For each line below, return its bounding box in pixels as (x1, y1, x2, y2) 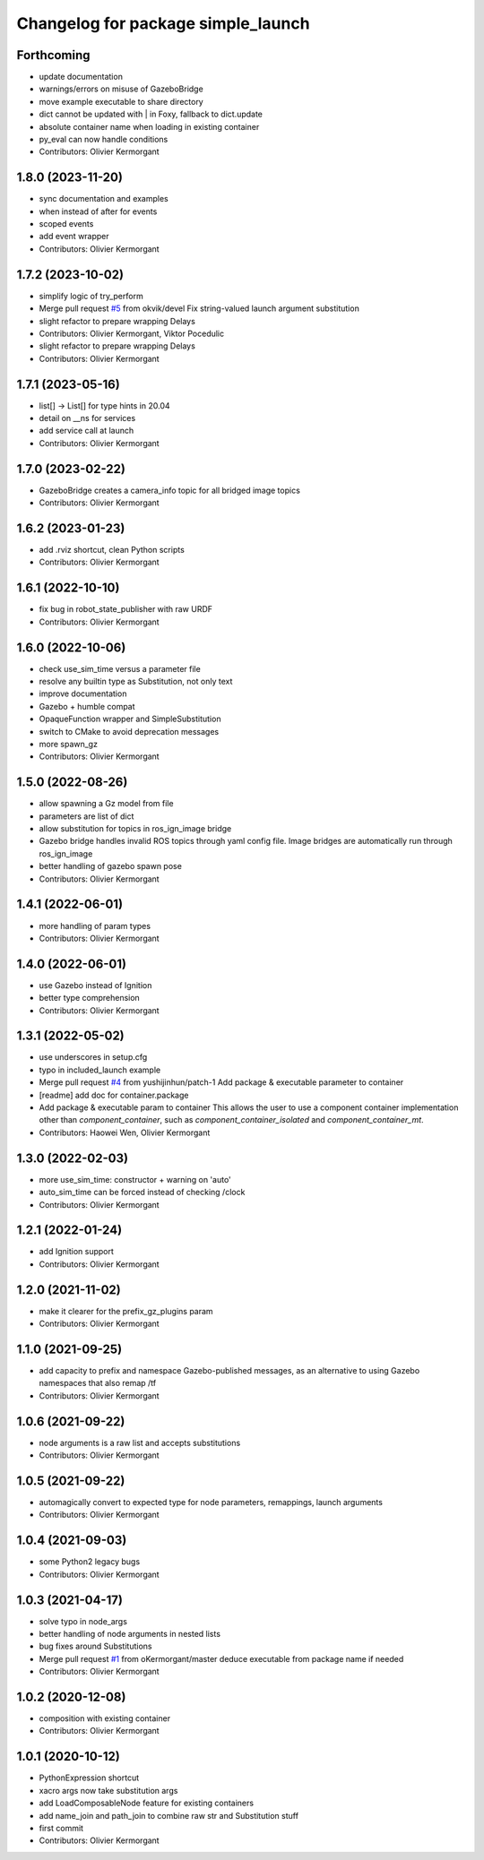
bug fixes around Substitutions (39, 1640, 152, 1652)
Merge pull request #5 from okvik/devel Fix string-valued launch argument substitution (39, 303, 360, 314)
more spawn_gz (39, 738, 99, 749)
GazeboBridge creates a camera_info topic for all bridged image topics (39, 485, 300, 495)
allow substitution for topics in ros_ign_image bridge (39, 823, 232, 834)
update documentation (39, 72, 123, 82)
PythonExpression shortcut (39, 1772, 139, 1783)
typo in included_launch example (39, 1064, 161, 1075)
